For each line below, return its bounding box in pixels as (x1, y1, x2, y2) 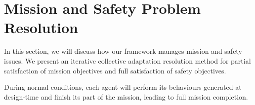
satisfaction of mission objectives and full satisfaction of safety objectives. (4, 65, 226, 75)
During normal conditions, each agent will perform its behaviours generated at (4, 82, 242, 92)
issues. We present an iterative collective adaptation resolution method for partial (4, 55, 251, 66)
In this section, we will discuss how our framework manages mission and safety (4, 46, 242, 56)
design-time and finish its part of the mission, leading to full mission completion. (4, 91, 248, 102)
